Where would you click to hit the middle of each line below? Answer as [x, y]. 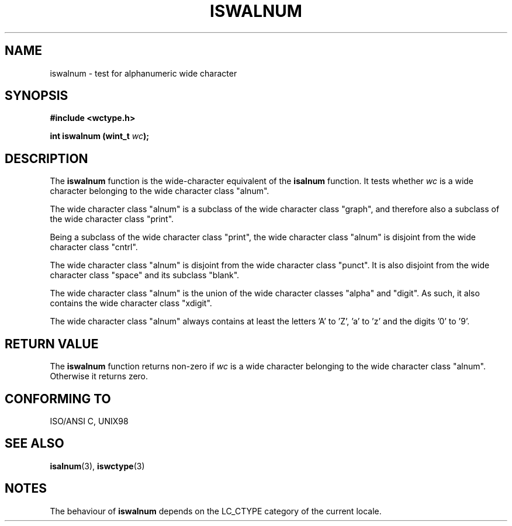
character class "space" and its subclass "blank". [145, 275]
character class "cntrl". [94, 247]
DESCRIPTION [46, 158]
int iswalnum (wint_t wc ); [100, 136]
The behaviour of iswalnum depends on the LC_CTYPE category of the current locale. [216, 511]
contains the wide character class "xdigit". [131, 303]
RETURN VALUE [52, 344]
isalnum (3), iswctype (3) [97, 466]
